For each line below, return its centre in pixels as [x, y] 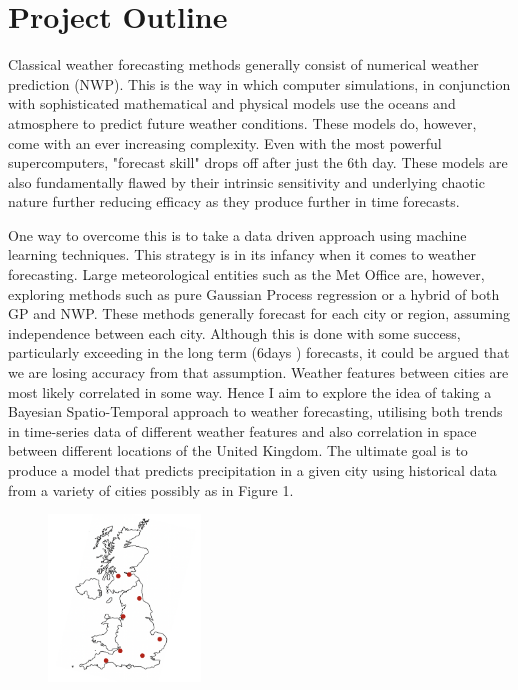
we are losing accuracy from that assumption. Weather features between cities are [258, 372]
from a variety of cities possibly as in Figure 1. [151, 489]
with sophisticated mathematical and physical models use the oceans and [232, 103]
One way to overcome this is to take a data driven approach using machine [237, 234]
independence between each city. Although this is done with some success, [234, 332]
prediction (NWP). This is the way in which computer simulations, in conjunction [259, 83]
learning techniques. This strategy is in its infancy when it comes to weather [242, 254]
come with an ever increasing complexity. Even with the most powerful [225, 142]
